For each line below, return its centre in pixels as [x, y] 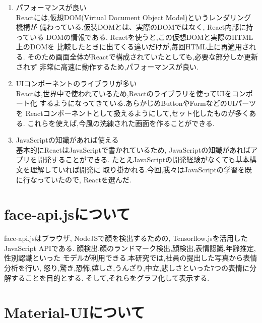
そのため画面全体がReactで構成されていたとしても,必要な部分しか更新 [143, 56]
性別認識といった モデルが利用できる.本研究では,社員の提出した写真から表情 [131, 258]
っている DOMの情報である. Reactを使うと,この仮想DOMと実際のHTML [135, 37]
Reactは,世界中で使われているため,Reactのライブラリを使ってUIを [124, 93]
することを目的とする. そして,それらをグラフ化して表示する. [110, 277]
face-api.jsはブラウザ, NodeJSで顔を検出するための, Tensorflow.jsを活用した [126, 238]
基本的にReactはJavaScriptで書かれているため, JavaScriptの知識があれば [133, 149]
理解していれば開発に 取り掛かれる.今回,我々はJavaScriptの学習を [137, 169]
